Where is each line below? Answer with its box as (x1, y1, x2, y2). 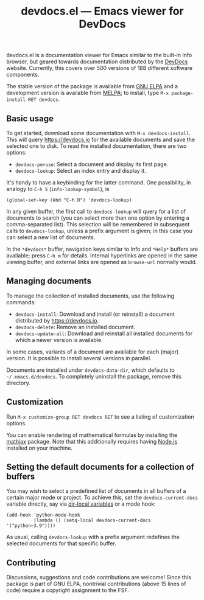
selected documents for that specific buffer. (6, 540, 117, 547)
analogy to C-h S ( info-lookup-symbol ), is (6, 186, 110, 192)
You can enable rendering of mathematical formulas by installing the (6, 431, 178, 439)
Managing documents (6, 276, 91, 287)
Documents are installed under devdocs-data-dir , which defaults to (6, 366, 175, 374)
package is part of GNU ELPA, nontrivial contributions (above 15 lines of (6, 580, 186, 588)
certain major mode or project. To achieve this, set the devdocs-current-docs (6, 494, 199, 501)
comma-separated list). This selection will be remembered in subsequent (6, 221, 190, 228)
